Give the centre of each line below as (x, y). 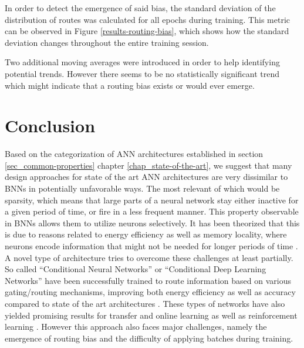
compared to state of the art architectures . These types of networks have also (145, 303)
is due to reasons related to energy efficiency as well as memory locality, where (146, 234)
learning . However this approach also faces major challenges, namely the (136, 327)
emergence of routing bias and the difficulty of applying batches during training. (149, 338)
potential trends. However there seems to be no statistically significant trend (142, 73)
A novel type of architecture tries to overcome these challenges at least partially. (149, 257)
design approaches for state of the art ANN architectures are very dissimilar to (146, 177)
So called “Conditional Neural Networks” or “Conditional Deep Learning (136, 269)
